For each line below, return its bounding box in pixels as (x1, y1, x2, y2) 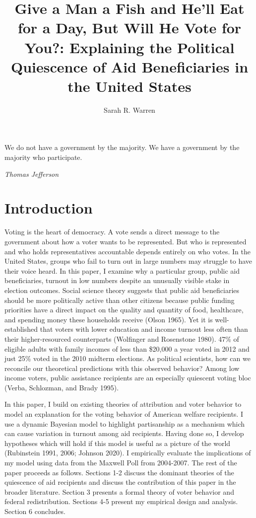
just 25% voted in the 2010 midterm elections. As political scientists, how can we (4, 353, 251, 364)
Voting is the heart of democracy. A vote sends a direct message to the (4, 226, 220, 237)
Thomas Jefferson (4, 168, 59, 179)
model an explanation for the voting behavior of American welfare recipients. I (4, 409, 243, 419)
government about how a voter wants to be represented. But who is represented (4, 236, 247, 246)
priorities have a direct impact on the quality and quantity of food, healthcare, (4, 304, 244, 315)
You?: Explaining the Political (24, 37, 235, 57)
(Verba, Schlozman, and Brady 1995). (4, 382, 119, 392)
